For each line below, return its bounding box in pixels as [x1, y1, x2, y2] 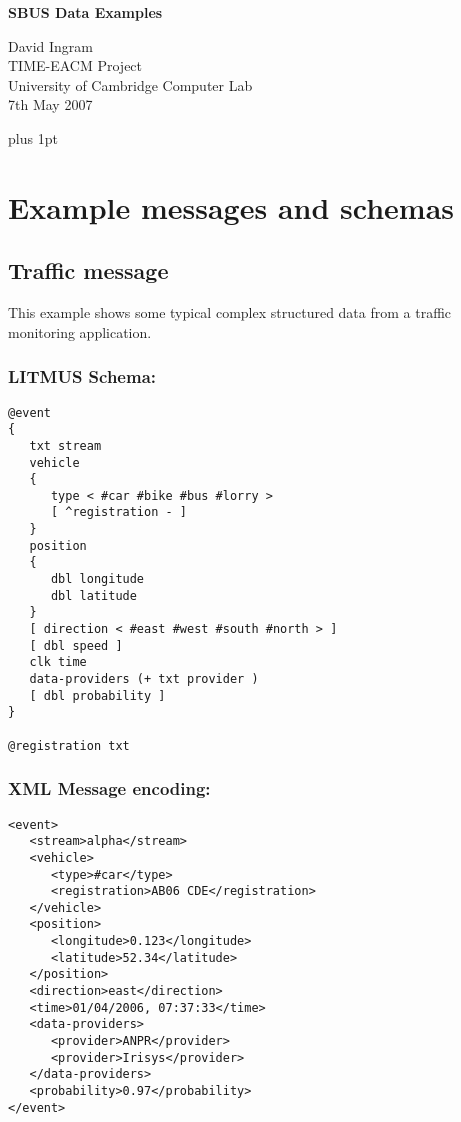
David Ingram [8, 35, 94, 56]
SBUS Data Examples [8, 2, 163, 22]
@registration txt [8, 738, 130, 753]
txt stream [29, 438, 102, 453]
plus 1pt [8, 127, 58, 148]
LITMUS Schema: [8, 364, 157, 389]
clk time [29, 655, 87, 670]
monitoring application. [8, 321, 152, 342]
